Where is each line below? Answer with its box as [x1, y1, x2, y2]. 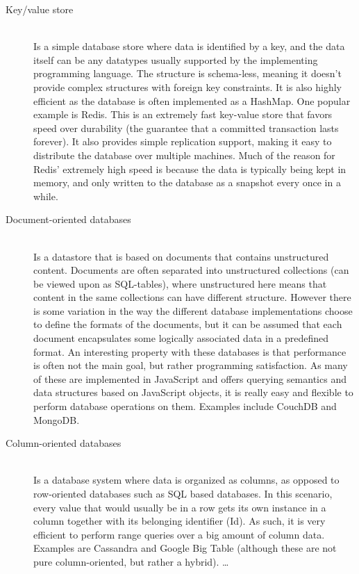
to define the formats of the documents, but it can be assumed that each [33, 317, 342, 331]
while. [33, 188, 58, 203]
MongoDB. [33, 412, 80, 427]
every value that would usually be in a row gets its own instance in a [33, 500, 326, 514]
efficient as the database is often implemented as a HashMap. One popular [33, 93, 351, 108]
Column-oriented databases [6, 436, 122, 450]
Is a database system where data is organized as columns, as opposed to [33, 473, 340, 487]
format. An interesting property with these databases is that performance [33, 344, 347, 359]
